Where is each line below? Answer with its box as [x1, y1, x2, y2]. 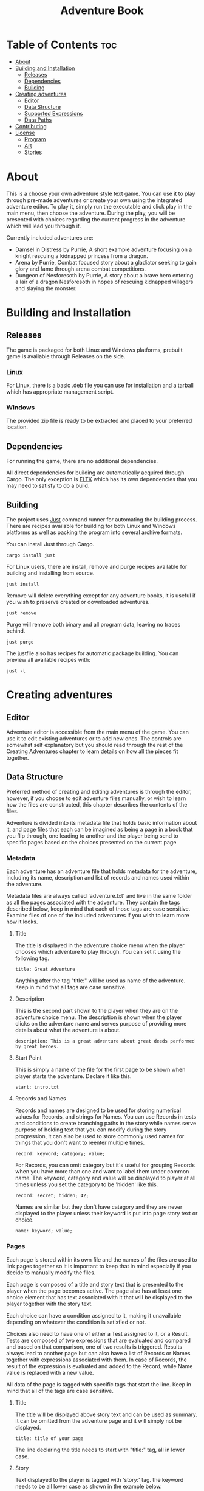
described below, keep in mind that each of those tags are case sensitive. [6, 905, 191, 912]
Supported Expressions [24, 109, 83, 117]
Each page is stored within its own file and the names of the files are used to [6, 1256, 197, 1263]
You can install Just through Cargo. [6, 541, 95, 548]
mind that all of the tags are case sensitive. [6, 1387, 114, 1394]
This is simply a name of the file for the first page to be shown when [15, 1066, 186, 1074]
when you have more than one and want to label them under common [15, 1168, 189, 1175]
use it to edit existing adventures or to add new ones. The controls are [6, 735, 182, 742]
